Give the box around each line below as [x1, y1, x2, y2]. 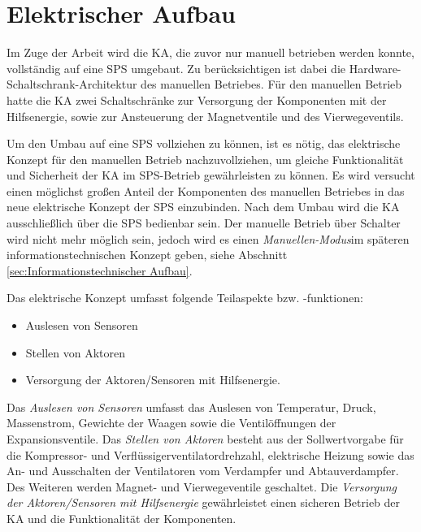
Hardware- [349, 59, 401, 76]
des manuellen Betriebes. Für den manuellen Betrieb [141, 76, 402, 93]
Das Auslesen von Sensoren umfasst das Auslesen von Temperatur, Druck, [7, 398, 376, 415]
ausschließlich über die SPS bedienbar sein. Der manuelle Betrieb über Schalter [7, 214, 401, 231]
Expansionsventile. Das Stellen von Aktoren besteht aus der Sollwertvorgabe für [7, 430, 404, 447]
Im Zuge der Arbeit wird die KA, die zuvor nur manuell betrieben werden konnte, [7, 44, 414, 61]
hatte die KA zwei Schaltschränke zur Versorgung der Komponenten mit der [7, 91, 387, 108]
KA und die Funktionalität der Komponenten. [7, 509, 237, 526]
